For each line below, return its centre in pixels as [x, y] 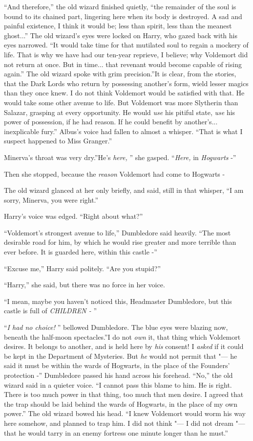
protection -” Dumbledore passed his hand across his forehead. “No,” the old [118, 375]
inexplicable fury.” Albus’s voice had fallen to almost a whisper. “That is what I [123, 131]
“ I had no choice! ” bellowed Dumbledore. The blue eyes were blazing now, [116, 327]
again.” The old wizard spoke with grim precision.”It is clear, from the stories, [120, 74]
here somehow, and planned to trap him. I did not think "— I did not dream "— [125, 423]
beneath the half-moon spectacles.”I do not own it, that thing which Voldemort [122, 337]
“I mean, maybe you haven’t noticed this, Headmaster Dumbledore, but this [118, 301]
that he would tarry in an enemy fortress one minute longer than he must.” [116, 432]
